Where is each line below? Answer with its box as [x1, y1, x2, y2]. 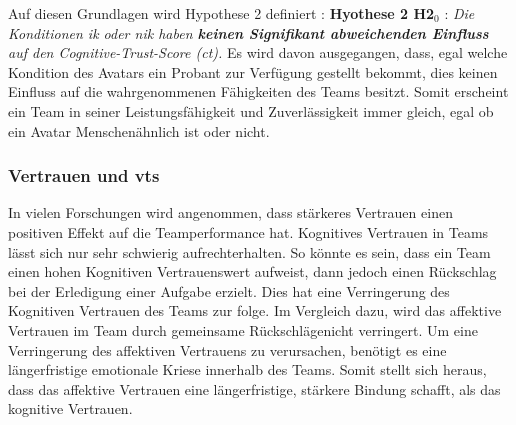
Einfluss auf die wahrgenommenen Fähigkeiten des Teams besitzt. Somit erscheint [8, 81, 509, 102]
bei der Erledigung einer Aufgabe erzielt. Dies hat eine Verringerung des [8, 280, 450, 301]
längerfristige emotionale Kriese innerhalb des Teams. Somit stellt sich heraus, [8, 359, 487, 380]
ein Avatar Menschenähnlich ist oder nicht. [8, 120, 270, 141]
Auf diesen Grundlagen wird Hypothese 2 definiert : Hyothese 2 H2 [8, 3, 435, 23]
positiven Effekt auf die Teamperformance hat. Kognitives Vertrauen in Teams [8, 221, 489, 242]
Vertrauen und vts [8, 163, 160, 188]
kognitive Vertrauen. [8, 398, 133, 419]
